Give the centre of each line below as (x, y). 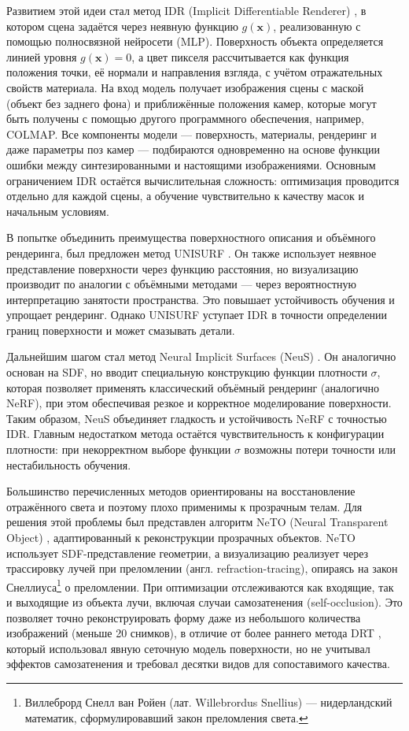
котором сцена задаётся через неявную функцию (122, 26)
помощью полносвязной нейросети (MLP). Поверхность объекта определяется (195, 41)
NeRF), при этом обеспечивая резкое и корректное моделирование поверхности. (199, 403)
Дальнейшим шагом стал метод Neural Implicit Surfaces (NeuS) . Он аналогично (201, 356)
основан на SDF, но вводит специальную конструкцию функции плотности (187, 372)
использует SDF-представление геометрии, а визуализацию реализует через (188, 553)
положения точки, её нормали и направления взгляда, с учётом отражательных (195, 72)
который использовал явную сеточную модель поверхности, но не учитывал (188, 648)
